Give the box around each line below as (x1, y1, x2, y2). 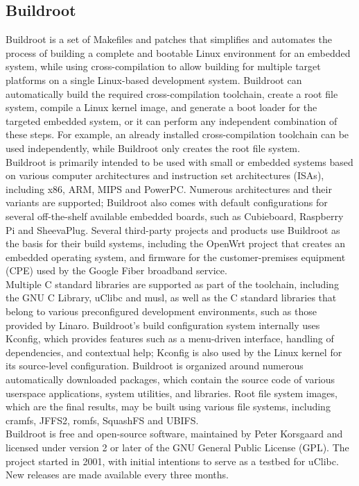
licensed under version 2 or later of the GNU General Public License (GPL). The (6, 440, 349, 455)
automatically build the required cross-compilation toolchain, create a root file (6, 86, 338, 101)
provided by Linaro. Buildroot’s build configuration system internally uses (6, 317, 320, 332)
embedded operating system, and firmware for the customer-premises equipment (6, 249, 346, 264)
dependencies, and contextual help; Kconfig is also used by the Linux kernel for (6, 344, 342, 359)
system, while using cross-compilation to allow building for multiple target (6, 59, 321, 74)
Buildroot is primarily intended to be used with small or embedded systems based (6, 154, 353, 169)
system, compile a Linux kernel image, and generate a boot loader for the (6, 100, 317, 115)
